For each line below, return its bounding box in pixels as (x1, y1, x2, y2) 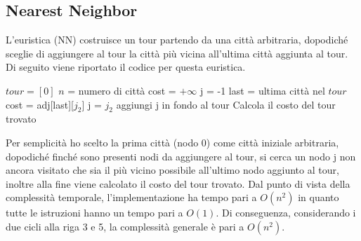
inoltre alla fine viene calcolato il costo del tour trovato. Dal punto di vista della (6, 176, 350, 191)
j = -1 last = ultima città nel (199, 83, 325, 97)
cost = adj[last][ (6, 97, 74, 111)
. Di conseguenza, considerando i (216, 205, 356, 220)
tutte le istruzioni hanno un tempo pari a (6, 205, 183, 220)
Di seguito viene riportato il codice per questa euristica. (6, 60, 246, 74)
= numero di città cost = (67, 83, 176, 97)
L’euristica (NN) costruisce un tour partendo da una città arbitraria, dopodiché (6, 32, 348, 47)
